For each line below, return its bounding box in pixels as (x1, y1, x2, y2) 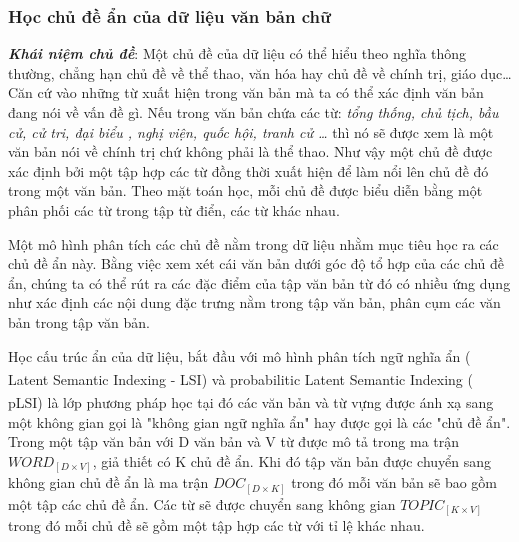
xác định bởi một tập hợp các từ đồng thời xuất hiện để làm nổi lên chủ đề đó (8, 160, 489, 181)
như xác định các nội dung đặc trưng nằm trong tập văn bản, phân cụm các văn (8, 292, 501, 313)
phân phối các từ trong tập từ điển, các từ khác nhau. (8, 199, 340, 220)
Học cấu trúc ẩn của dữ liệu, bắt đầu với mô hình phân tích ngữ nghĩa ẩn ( (8, 345, 471, 366)
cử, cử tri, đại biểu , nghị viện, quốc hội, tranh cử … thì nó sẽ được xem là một (8, 121, 494, 142)
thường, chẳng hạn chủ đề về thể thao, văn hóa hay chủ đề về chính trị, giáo (8, 62, 476, 83)
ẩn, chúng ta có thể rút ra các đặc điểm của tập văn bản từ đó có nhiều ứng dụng (8, 272, 511, 293)
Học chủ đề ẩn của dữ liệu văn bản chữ (8, 3, 331, 28)
